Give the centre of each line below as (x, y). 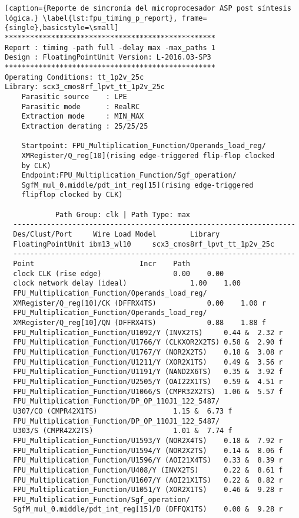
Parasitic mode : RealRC (81, 106)
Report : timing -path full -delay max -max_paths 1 (110, 47)
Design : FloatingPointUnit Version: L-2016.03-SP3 (108, 58)
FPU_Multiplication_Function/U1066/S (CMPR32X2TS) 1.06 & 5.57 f (148, 391)
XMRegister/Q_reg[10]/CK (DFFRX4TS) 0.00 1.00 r (139, 303)
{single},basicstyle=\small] (62, 28)
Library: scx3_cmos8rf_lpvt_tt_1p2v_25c (85, 87)
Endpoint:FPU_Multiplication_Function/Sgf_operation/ (129, 176)
